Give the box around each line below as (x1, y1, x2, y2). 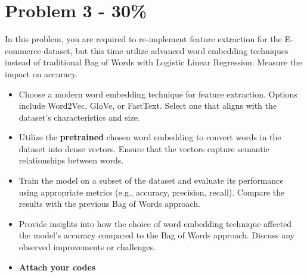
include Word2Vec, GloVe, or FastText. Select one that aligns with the (18, 99, 277, 112)
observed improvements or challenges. (18, 241, 156, 253)
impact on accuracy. (5, 67, 78, 80)
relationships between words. (18, 154, 124, 166)
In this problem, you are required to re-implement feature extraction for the (5, 33, 282, 45)
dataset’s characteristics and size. (18, 111, 140, 123)
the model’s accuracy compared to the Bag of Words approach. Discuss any (18, 229, 294, 241)
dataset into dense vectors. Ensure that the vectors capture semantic (18, 142, 269, 155)
